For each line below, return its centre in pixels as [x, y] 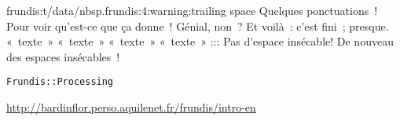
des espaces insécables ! [63, 56]
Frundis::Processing [60, 82]
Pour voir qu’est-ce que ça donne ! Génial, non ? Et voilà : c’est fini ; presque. [198, 26]
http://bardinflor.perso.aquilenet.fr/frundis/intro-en [131, 107]
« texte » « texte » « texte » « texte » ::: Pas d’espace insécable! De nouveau [200, 41]
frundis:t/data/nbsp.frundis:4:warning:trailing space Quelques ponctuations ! [192, 10]
